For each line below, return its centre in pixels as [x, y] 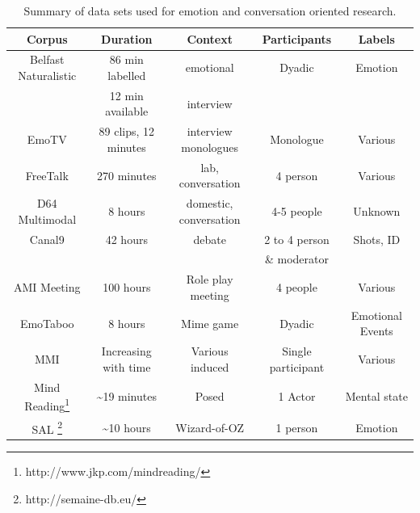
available [127, 111]
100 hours [127, 287]
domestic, [210, 203]
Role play [210, 279]
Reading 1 [47, 404]
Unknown [377, 210]
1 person [297, 427]
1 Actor [297, 396]
